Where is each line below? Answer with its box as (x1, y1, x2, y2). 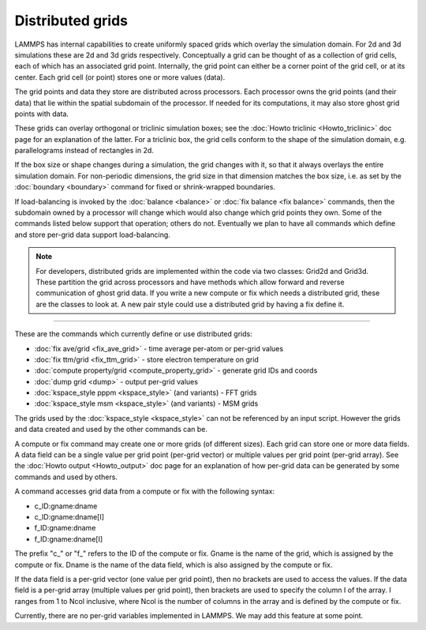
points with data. (14, 109, 69, 118)
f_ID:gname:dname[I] (34, 534, 103, 544)
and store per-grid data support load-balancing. (14, 230, 171, 239)
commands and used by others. (14, 472, 118, 482)
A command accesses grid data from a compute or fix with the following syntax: (14, 486, 275, 497)
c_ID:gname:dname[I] (34, 512, 105, 521)
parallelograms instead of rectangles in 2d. (14, 146, 154, 156)
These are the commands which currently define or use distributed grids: (14, 329, 252, 339)
